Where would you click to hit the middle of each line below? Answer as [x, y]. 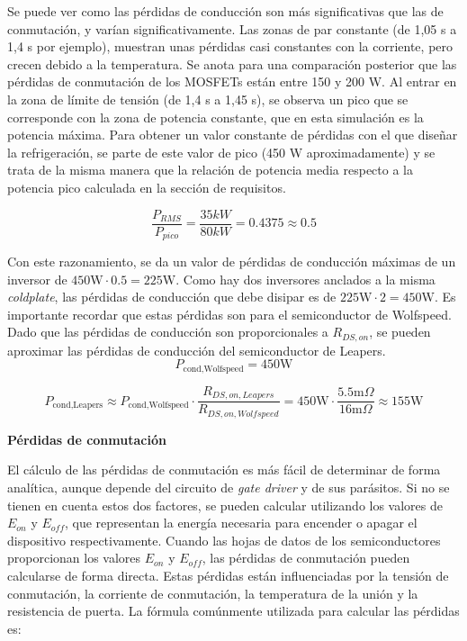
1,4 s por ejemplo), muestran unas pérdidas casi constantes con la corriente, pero [230, 46]
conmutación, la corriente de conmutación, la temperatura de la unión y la [213, 593]
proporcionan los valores [74, 558]
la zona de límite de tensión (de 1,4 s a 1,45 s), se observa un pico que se [208, 99]
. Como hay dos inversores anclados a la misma [305, 279]
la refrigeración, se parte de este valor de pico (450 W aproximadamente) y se [221, 152]
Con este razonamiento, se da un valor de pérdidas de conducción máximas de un [232, 262]
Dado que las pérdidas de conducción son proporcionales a [168, 332]
